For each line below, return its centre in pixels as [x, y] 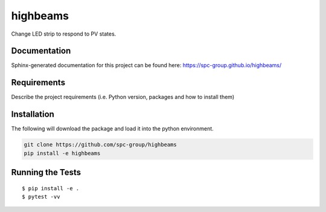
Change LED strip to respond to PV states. [64, 34]
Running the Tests [46, 172]
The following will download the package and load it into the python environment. [112, 129]
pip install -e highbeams [62, 153]
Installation [33, 114]
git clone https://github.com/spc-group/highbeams [101, 145]
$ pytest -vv [41, 197]
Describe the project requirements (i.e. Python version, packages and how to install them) [123, 97]
